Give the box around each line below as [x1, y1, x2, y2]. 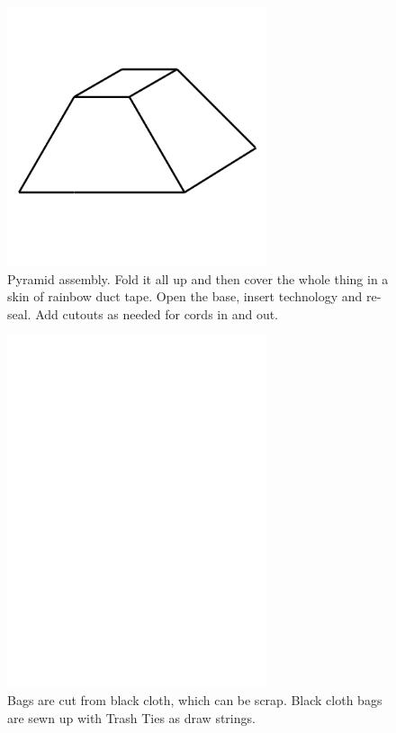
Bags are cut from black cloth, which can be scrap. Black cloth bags [7, 690, 382, 709]
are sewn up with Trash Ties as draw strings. [7, 708, 256, 727]
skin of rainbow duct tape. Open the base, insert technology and [7, 287, 363, 306]
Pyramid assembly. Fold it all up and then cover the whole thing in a [7, 269, 389, 288]
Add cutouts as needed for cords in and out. [35, 304, 278, 323]
